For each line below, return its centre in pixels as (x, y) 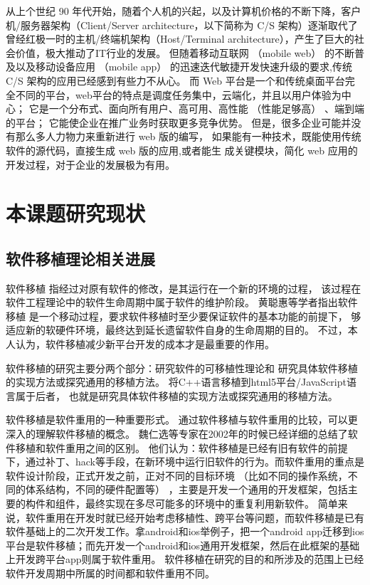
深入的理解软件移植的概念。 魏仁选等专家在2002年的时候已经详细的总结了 (177, 434)
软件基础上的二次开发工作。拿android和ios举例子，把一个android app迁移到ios (185, 531)
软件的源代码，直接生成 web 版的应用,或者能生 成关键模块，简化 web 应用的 (182, 150)
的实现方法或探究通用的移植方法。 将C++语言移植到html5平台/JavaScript (176, 382)
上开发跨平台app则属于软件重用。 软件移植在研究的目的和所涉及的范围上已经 (185, 559)
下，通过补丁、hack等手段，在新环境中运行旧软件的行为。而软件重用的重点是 (185, 462)
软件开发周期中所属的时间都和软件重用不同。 (110, 573)
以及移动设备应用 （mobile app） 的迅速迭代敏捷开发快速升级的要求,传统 (184, 67)
